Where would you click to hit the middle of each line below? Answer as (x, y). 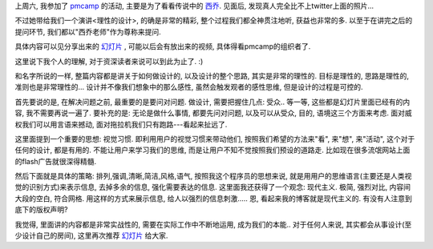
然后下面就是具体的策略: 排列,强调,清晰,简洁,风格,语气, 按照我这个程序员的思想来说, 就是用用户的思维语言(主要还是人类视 (213, 176)
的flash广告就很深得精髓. (56, 161)
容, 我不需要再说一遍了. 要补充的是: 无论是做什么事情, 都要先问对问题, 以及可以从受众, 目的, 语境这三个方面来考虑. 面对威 (213, 113)
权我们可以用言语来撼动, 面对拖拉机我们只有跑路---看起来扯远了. (121, 124)
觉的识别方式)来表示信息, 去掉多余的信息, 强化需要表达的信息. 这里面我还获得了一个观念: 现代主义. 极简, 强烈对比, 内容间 (212, 187)
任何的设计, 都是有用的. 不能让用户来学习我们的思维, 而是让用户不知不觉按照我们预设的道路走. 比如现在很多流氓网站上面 (212, 150)
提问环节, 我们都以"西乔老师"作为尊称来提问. (88, 31)
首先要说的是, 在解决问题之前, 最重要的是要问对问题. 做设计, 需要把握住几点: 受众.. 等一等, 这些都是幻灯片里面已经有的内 (212, 102)
